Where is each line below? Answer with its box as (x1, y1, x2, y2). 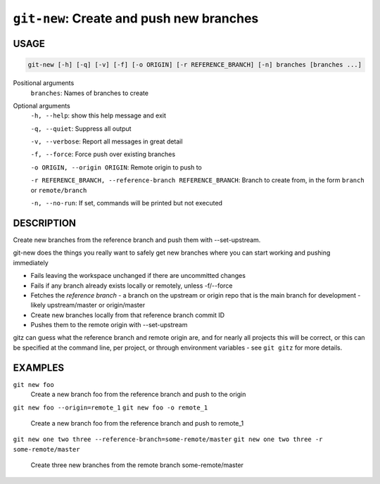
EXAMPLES (13, 362, 65, 374)
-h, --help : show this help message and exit (30, 111, 167, 120)
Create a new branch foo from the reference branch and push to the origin (30, 390, 246, 399)
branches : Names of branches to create (30, 89, 149, 97)
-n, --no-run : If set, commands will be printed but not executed (30, 199, 223, 208)
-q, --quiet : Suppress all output (30, 124, 132, 133)
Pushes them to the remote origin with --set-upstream (30, 321, 188, 329)
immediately (13, 258, 49, 267)
